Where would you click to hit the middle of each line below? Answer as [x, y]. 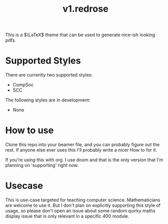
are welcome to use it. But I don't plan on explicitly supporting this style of [83, 205]
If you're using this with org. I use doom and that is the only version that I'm [84, 160]
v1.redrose [86, 9]
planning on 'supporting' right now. [42, 165]
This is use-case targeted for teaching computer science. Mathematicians [83, 200]
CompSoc [23, 85]
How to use [30, 131]
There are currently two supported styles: [49, 75]
